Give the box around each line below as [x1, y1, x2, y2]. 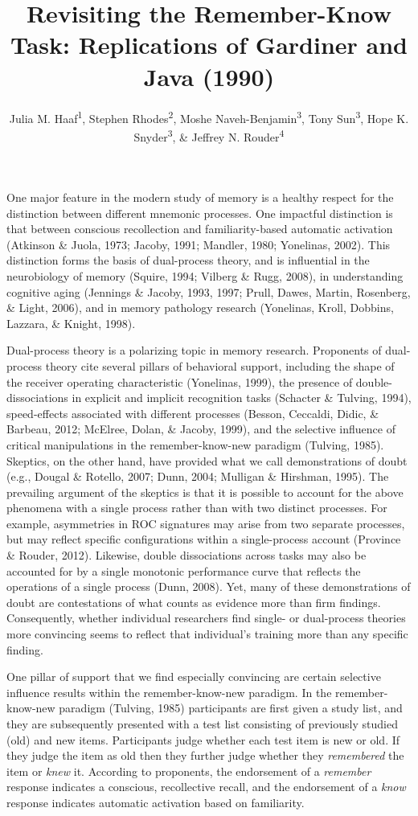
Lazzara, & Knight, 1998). [6, 314, 136, 331]
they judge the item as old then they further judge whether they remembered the [6, 747, 404, 764]
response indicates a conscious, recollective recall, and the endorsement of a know [6, 778, 406, 795]
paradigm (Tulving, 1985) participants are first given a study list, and [59, 699, 403, 716]
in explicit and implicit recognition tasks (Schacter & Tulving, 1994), [72, 389, 412, 406]
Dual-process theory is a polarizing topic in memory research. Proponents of [6, 342, 382, 359]
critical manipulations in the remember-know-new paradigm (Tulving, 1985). [6, 436, 384, 453]
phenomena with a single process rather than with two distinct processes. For [6, 499, 387, 516]
